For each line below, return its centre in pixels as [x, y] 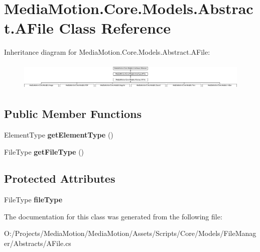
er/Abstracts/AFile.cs [38, 243]
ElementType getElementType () [59, 134]
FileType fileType [33, 200]
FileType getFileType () [44, 151]
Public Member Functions [73, 114]
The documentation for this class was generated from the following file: [113, 216]
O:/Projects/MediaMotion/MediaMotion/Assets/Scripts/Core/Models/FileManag [130, 233]
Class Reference [115, 28]
